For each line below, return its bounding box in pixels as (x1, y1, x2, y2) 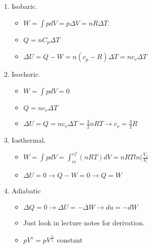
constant (57, 235, 83, 245)
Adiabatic (11, 185, 41, 195)
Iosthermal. (11, 134, 46, 145)
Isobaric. (11, 1, 37, 11)
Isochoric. (11, 69, 40, 79)
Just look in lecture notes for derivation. (23, 217, 145, 228)
